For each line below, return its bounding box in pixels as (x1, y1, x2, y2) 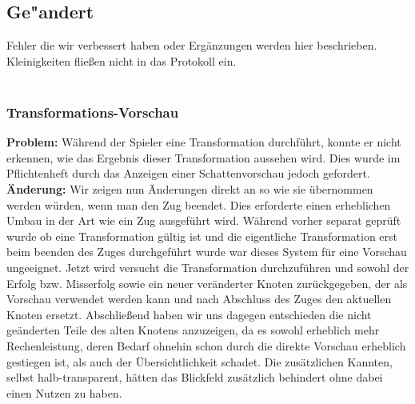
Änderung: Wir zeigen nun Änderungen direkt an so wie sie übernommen (6, 180, 373, 197)
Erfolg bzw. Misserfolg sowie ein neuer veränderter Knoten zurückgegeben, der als (6, 274, 408, 291)
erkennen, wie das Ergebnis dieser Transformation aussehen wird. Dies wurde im (6, 149, 401, 166)
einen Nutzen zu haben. (6, 384, 122, 401)
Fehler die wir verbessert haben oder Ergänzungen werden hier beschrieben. (6, 37, 377, 54)
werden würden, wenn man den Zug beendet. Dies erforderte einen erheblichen (6, 196, 391, 213)
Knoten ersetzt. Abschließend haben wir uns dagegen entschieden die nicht (6, 306, 372, 322)
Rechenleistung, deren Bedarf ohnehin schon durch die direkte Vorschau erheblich (6, 337, 406, 354)
